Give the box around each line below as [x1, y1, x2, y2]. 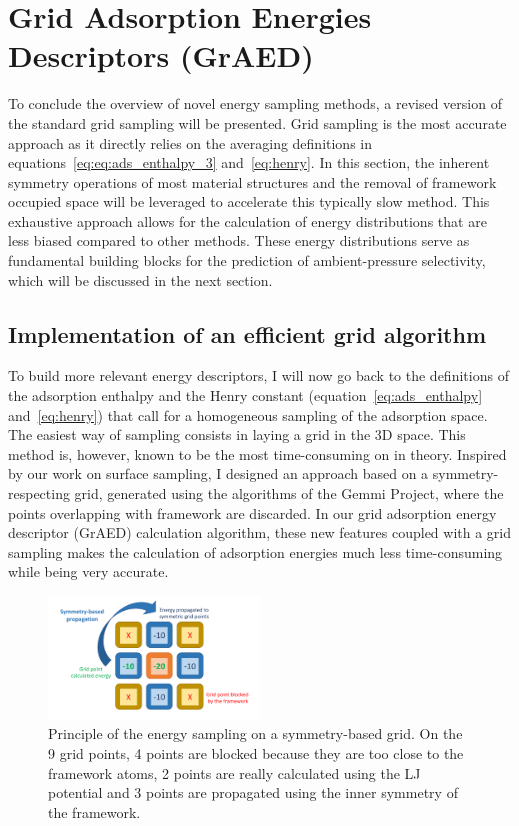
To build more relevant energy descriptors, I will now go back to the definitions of [8, 365, 509, 386]
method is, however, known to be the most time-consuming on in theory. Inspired [8, 443, 507, 464]
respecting [8, 483, 70, 504]
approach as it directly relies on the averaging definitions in [8, 132, 373, 153]
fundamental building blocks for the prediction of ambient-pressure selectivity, [8, 250, 486, 271]
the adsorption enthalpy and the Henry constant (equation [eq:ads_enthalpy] [8, 385, 483, 406]
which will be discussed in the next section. [8, 269, 273, 290]
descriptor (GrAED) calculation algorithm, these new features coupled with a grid [8, 522, 512, 543]
